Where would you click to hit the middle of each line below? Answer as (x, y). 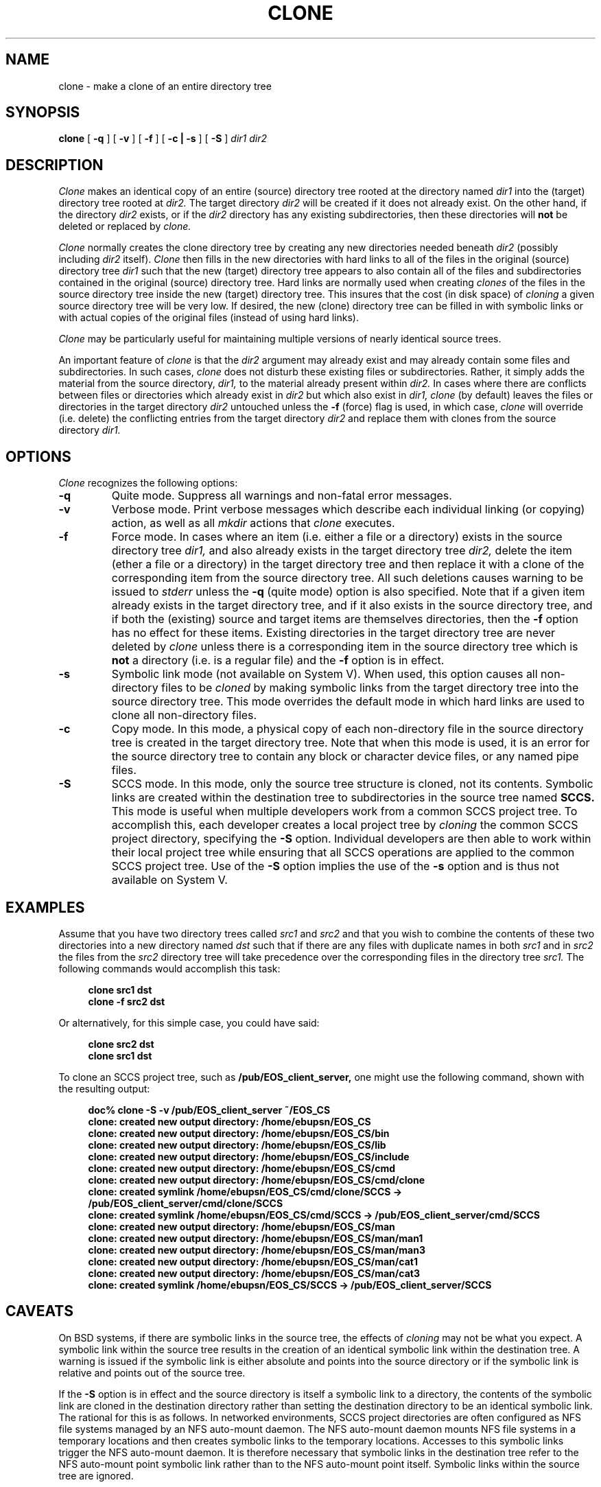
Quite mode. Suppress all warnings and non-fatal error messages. (282, 496)
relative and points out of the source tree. (152, 1372)
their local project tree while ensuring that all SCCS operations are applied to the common (343, 853)
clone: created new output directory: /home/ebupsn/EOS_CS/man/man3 (257, 1250)
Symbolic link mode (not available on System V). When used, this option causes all (325, 674)
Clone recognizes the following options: (148, 483)
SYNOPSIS (43, 113)
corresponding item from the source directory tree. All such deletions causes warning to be (347, 578)
